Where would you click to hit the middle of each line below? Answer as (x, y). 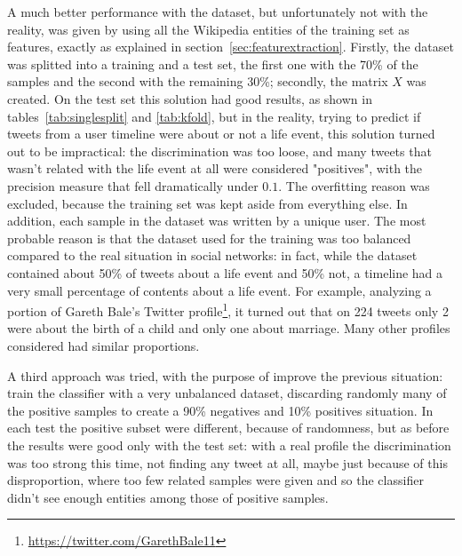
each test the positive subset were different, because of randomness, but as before (228, 428)
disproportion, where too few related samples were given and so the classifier (215, 480)
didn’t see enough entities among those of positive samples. (168, 497)
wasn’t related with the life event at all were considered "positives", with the (215, 168)
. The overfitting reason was (354, 185)
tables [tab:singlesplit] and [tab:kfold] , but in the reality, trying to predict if (214, 116)
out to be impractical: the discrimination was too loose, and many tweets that (219, 151)
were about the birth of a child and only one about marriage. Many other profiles (229, 328)
